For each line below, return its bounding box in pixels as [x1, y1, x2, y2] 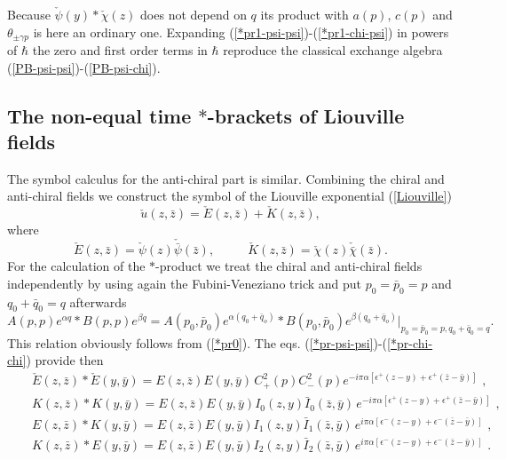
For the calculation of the [7, 257, 146, 275]
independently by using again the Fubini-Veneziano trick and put [7, 274, 361, 292]
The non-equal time [7, 101, 192, 129]
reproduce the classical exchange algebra [223, 41, 443, 59]
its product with [260, 5, 349, 23]
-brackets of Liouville [207, 101, 405, 129]
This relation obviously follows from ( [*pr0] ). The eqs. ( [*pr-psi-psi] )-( [7, 333, 388, 352]
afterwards [69, 292, 127, 311]
